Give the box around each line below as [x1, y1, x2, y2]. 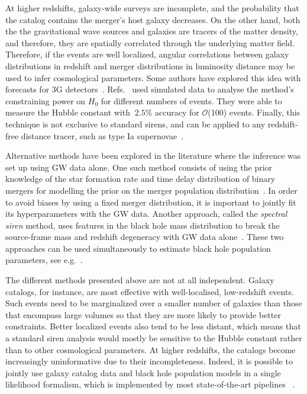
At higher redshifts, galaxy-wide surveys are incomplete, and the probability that [5, 2, 299, 14]
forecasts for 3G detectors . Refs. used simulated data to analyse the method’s [5, 83, 294, 95]
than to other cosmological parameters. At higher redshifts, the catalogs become [5, 343, 296, 355]
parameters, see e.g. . [5, 254, 83, 266]
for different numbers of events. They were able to [101, 94, 282, 107]
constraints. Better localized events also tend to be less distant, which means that [5, 320, 301, 332]
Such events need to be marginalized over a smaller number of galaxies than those [5, 297, 302, 309]
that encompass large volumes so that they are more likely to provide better [5, 308, 281, 321]
